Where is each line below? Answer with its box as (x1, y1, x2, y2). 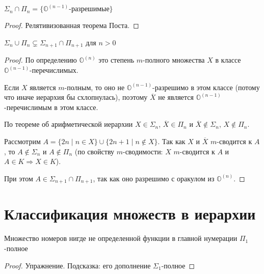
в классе (215, 54, 241, 65)
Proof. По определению (4, 54, 77, 65)
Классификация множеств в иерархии (4, 203, 256, 224)
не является (158, 92, 194, 102)
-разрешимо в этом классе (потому (152, 81, 260, 92)
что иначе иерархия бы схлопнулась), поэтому (4, 92, 148, 102)
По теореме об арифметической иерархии (4, 119, 133, 129)
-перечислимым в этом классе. (4, 101, 98, 112)
